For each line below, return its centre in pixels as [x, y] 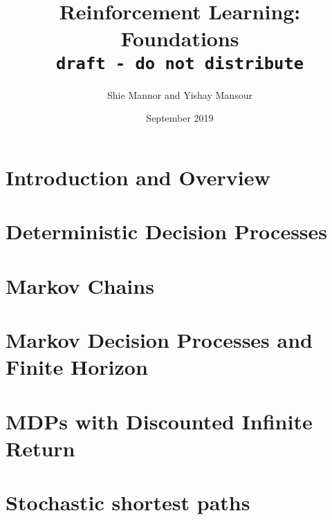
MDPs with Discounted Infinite [159, 421]
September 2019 [180, 118]
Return [40, 448]
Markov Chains [80, 285]
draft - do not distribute [180, 63]
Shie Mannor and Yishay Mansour [180, 94]
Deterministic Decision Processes [167, 231]
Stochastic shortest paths [128, 502]
